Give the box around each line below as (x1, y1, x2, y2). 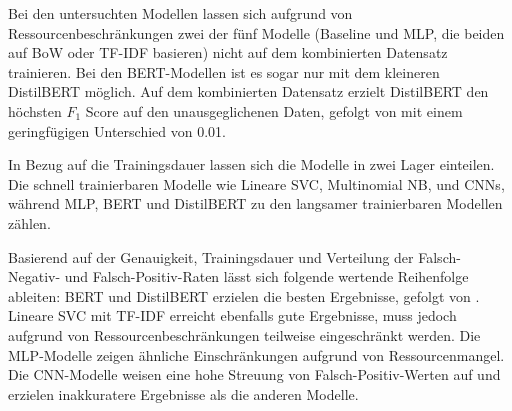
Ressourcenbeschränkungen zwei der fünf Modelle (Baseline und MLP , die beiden (8, 22, 505, 43)
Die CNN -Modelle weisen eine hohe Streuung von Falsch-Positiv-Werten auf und (8, 364, 501, 385)
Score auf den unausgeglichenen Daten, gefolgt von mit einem (85, 100, 463, 121)
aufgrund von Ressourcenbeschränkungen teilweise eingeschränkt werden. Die (8, 324, 481, 345)
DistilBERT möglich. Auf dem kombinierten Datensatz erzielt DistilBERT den (8, 81, 489, 102)
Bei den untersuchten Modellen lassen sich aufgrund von (8, 3, 353, 23)
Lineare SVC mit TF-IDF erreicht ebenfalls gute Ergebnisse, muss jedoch (8, 305, 457, 326)
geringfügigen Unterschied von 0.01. (8, 120, 226, 141)
